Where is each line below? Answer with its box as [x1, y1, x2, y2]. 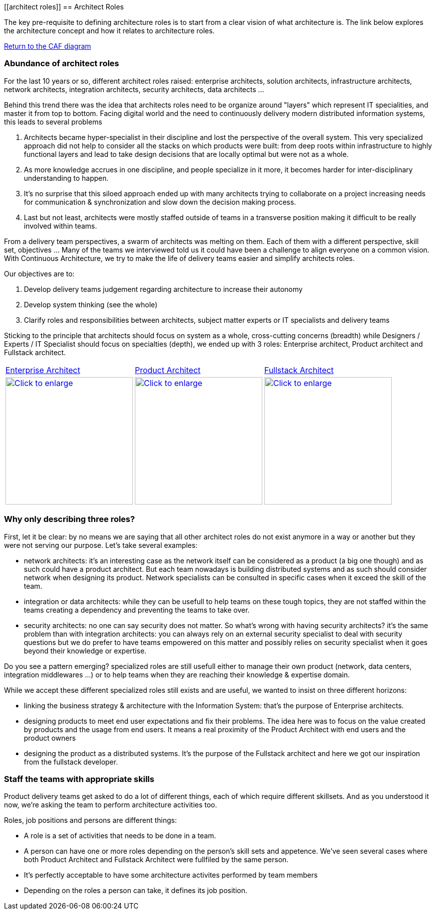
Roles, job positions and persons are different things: [4, 816, 177, 825]
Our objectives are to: [4, 269, 75, 278]
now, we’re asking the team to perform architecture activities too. [4, 800, 218, 809]
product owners [24, 733, 76, 742]
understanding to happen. [24, 173, 109, 182]
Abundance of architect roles [4, 58, 119, 69]
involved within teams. [24, 221, 97, 230]
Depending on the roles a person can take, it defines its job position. [24, 886, 247, 895]
